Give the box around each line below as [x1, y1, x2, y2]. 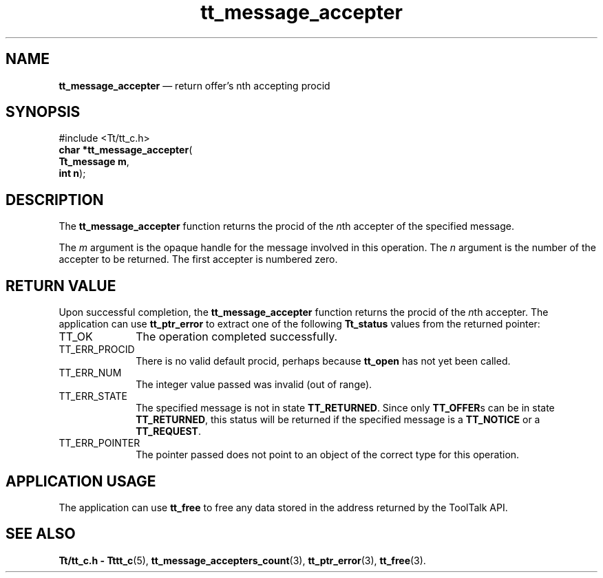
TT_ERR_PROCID [59, 343, 135, 356]
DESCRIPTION [6, 191, 104, 208]
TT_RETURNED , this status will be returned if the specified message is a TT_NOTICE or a [136, 414, 540, 426]
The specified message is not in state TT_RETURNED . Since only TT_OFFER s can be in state [136, 402, 555, 414]
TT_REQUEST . [136, 425, 202, 438]
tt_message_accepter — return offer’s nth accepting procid [59, 79, 330, 92]
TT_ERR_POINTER [59, 437, 140, 449]
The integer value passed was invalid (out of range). [136, 378, 372, 391]
